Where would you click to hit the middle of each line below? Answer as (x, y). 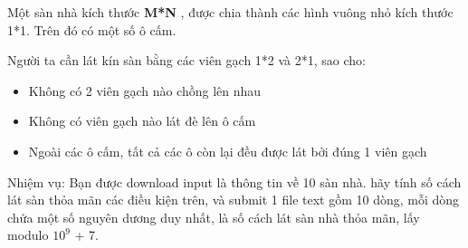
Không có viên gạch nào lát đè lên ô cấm (142, 121)
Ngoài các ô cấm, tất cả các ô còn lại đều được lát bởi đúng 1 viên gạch (228, 151)
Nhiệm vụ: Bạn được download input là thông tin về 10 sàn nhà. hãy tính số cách (234, 181)
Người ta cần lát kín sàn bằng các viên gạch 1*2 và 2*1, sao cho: (187, 60)
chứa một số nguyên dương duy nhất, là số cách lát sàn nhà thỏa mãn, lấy (214, 217)
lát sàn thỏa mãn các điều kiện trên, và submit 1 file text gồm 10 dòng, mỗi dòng (234, 200)
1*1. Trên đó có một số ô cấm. (92, 29)
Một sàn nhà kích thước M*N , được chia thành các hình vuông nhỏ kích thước (230, 12)
